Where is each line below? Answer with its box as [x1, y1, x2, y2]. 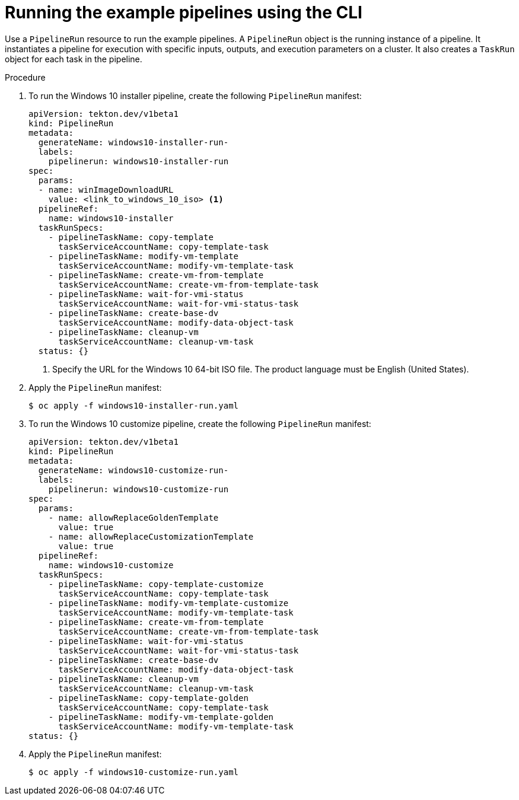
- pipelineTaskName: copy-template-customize [48, 579, 264, 589]
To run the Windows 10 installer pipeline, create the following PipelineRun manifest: [28, 90, 362, 101]
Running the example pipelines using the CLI [5, 2, 362, 23]
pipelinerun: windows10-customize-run [48, 484, 229, 494]
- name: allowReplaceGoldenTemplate [48, 512, 219, 522]
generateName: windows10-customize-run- [38, 465, 229, 475]
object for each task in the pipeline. [5, 53, 142, 64]
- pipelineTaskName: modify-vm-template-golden [48, 712, 274, 722]
